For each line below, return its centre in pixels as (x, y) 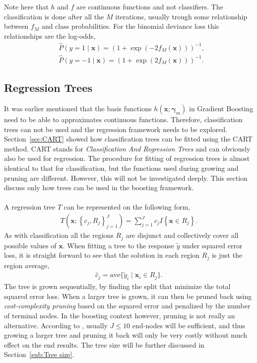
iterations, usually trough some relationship (181, 16)
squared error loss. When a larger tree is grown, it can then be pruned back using (128, 296)
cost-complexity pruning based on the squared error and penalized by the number (127, 306)
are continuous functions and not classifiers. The (150, 6)
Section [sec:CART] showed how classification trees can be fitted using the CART (128, 139)
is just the (227, 255)
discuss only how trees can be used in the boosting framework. (99, 187)
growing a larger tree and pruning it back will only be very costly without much (126, 335)
